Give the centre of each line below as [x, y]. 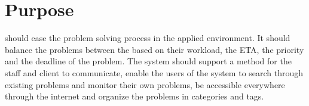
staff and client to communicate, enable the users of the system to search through [154, 72]
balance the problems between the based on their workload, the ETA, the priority [154, 49]
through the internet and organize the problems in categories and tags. [134, 96]
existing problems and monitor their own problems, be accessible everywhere [145, 84]
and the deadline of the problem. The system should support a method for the [148, 61]
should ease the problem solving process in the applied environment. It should [148, 38]
